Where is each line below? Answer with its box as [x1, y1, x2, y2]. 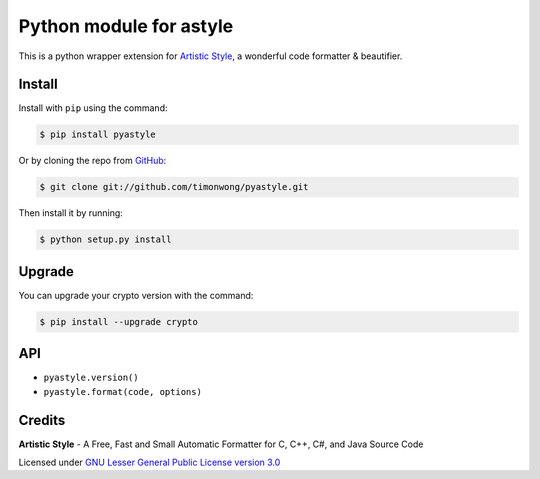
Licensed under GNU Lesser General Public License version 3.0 [18, 456, 281, 469]
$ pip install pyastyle [39, 129, 157, 140]
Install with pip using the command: [18, 102, 169, 114]
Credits [18, 411, 66, 429]
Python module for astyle [18, 15, 234, 37]
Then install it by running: [18, 207, 124, 219]
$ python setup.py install [39, 234, 172, 245]
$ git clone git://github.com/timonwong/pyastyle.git [39, 181, 309, 193]
